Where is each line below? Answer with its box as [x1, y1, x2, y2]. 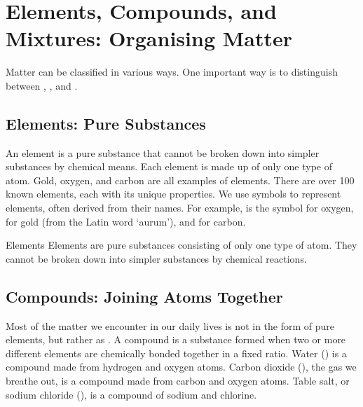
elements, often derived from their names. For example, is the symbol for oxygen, [6, 200, 354, 215]
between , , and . [6, 78, 78, 92]
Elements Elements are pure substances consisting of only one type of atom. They [6, 237, 357, 252]
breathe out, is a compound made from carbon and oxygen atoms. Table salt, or [6, 373, 350, 388]
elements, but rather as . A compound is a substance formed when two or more [6, 332, 346, 347]
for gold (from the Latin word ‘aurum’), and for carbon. [6, 214, 246, 228]
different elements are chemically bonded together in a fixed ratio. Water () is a [6, 345, 347, 360]
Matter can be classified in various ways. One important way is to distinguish [6, 64, 338, 79]
